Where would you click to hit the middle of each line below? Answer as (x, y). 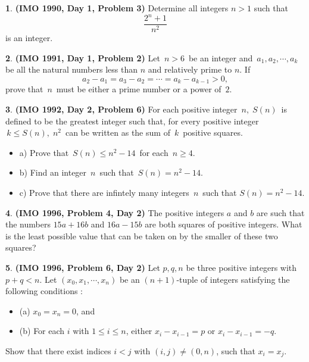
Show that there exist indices (58, 350)
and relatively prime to (190, 69)
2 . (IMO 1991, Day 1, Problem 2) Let (83, 57)
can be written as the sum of (118, 132)
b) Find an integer (53, 172)
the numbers (28, 224)
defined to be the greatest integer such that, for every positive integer (132, 121)
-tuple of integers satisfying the (233, 279)
